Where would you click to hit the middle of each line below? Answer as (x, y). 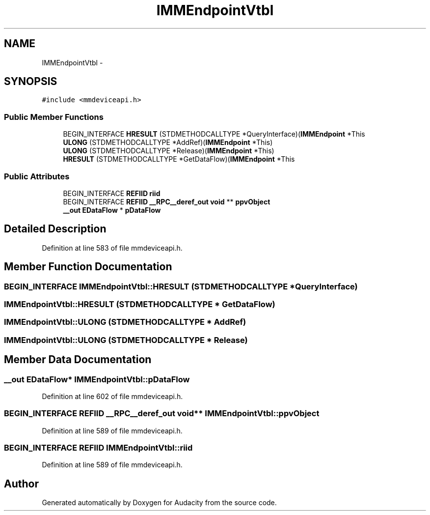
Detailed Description (55, 229)
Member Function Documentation (88, 267)
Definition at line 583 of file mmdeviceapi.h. (112, 248)
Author (21, 484)
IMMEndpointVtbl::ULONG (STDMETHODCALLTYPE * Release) (126, 340)
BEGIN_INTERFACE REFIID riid (112, 193)
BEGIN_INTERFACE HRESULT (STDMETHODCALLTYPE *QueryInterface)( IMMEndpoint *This (214, 134)
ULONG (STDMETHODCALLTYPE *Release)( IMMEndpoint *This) (169, 151)
